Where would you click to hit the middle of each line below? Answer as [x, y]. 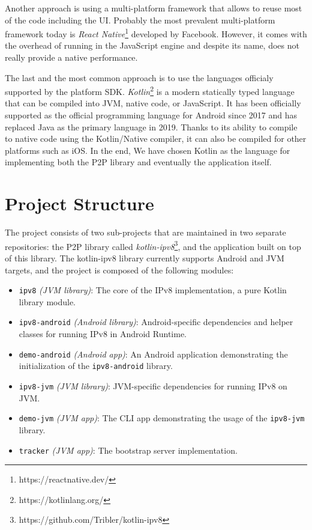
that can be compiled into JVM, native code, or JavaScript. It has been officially [153, 103]
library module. [47, 301]
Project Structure [79, 203]
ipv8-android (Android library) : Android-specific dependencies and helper [156, 322]
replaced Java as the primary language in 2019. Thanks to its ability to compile [151, 126]
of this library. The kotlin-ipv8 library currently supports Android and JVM [145, 258]
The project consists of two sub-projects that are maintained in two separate [145, 232]
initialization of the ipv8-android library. [96, 366]
